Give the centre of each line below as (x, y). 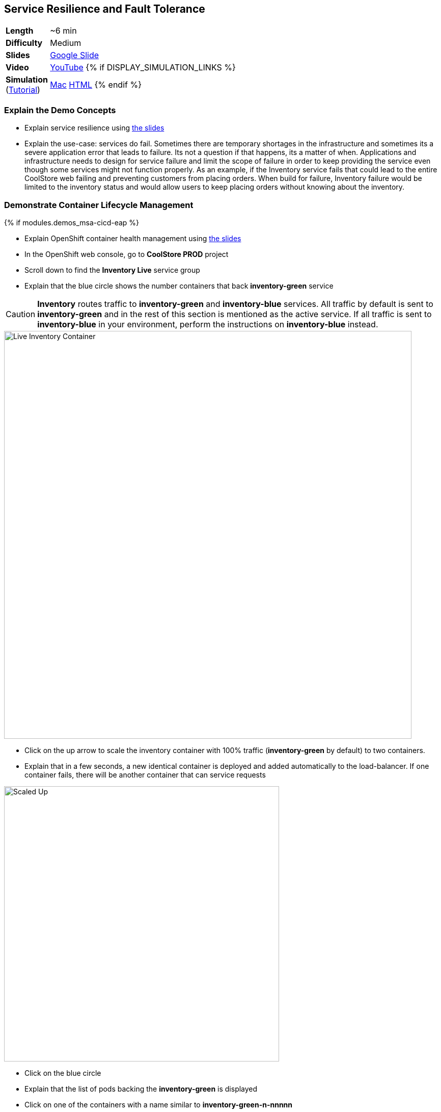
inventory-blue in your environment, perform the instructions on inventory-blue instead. (208, 324)
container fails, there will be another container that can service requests (145, 774)
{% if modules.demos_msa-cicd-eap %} (72, 222)
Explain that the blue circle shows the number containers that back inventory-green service (179, 286)
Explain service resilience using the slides (94, 128)
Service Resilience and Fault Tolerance (105, 9)
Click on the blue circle (63, 1073)
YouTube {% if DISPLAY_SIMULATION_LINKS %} (143, 68)
